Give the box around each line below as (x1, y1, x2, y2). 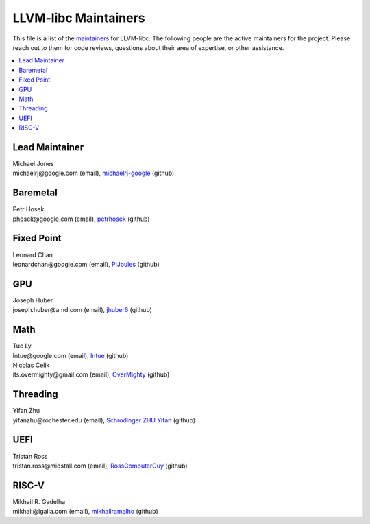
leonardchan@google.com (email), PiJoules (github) (12, 260, 160, 268)
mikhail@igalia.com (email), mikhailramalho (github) (12, 508, 159, 516)
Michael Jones (12, 159, 54, 167)
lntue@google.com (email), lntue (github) (12, 351, 129, 359)
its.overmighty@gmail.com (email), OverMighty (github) (12, 370, 170, 379)
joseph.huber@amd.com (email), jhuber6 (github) (12, 306, 152, 314)
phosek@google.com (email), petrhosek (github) (12, 215, 150, 223)
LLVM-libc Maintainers (12, 10, 145, 25)
